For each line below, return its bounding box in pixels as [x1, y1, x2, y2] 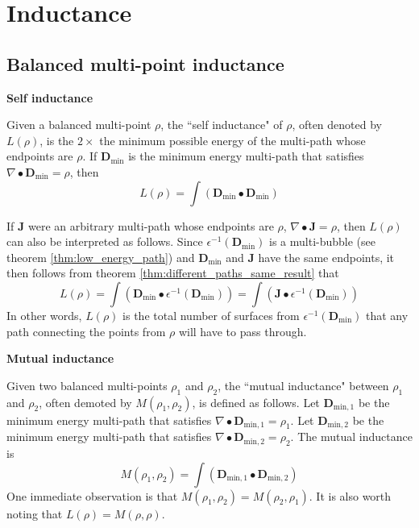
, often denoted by [292, 116, 382, 133]
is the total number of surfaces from [122, 306, 300, 323]
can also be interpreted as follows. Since [6, 233, 203, 250]
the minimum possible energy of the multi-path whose [99, 131, 366, 148]
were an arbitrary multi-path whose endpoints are [27, 217, 274, 234]
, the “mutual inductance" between [218, 376, 389, 393]
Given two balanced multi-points [6, 376, 168, 393]
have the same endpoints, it [258, 248, 395, 265]
